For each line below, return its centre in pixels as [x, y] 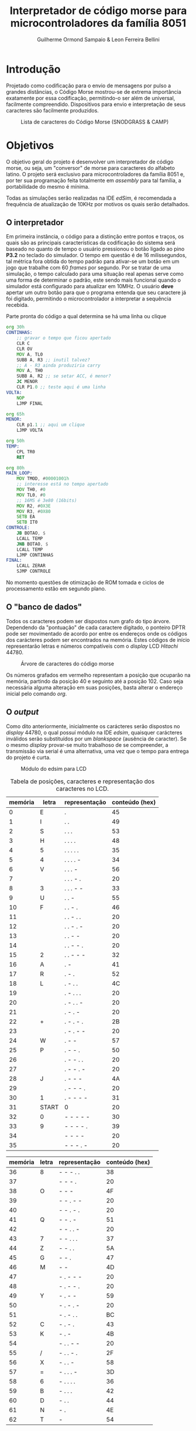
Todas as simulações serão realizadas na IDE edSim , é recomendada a [91, 198]
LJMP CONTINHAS [35, 555]
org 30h [16, 327]
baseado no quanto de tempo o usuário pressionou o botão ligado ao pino [95, 249]
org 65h [16, 414]
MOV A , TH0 [30, 371]
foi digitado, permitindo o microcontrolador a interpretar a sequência [89, 299]
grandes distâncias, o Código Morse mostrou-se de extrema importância [94, 91]
